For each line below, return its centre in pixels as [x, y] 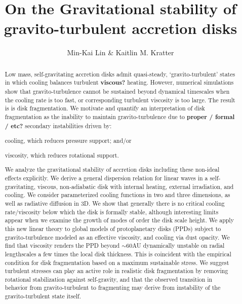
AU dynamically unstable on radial [178, 245]
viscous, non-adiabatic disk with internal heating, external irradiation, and [135, 186]
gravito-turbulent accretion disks [120, 28]
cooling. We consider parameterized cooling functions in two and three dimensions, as [117, 195]
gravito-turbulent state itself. [43, 296]
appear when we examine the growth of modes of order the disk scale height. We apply [119, 220]
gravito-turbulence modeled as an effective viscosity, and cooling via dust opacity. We [117, 237]
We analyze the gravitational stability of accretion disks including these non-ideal [112, 169]
